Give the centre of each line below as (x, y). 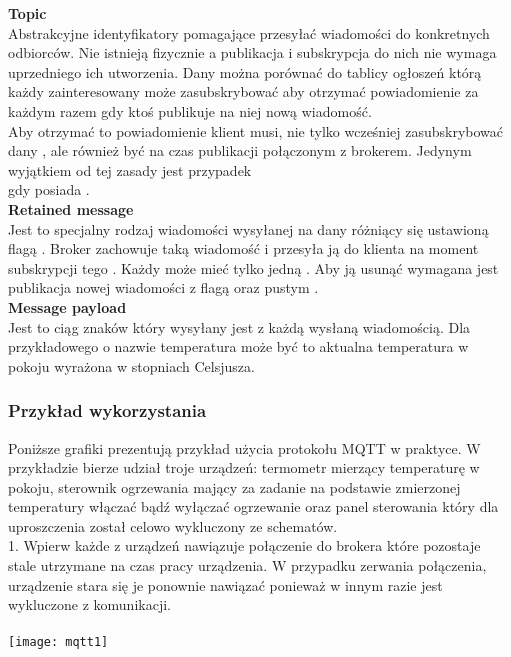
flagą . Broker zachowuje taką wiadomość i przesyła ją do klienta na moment (243, 248)
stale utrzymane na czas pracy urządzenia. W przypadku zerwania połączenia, (247, 565)
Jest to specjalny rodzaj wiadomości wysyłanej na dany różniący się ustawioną (248, 228)
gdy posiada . (49, 189)
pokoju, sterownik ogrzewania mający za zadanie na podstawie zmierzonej (234, 486)
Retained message (71, 208)
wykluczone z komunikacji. (89, 604)
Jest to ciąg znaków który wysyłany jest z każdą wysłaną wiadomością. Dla (239, 326)
